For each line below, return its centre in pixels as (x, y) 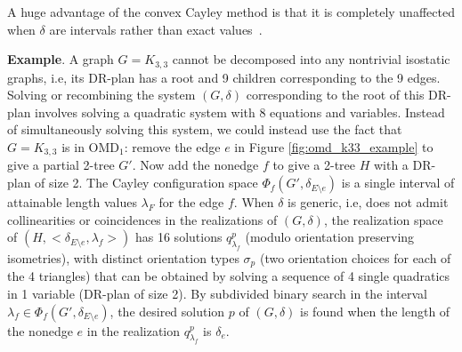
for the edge (191, 202)
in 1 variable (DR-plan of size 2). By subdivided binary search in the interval (217, 294)
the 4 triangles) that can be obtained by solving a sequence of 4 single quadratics (229, 276)
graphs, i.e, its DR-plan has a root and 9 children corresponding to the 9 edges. (224, 77)
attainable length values (72, 202)
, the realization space (383, 219)
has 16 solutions (178, 237)
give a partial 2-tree (61, 165)
